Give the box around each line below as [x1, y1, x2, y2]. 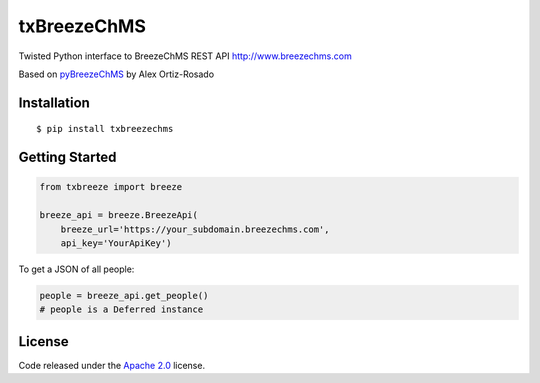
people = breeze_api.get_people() [39, 290, 209, 301]
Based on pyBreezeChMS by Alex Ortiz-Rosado [18, 68, 215, 80]
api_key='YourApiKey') [60, 237, 172, 249]
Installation [18, 94, 90, 111]
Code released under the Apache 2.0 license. [18, 359, 205, 371]
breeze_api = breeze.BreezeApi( [39, 210, 199, 221]
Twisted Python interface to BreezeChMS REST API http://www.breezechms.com [18, 50, 352, 62]
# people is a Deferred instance [39, 304, 204, 315]
